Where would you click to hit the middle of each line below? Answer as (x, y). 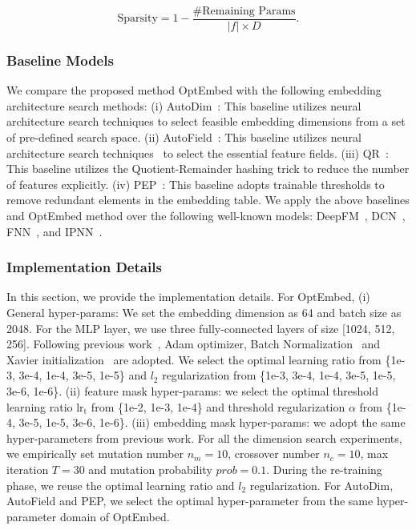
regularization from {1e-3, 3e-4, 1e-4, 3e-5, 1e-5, (279, 375)
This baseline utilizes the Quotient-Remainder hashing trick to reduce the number (208, 169)
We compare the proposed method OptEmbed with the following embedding (194, 90)
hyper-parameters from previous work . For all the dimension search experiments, (204, 438)
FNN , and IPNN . (55, 231)
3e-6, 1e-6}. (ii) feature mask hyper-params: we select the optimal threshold (192, 391)
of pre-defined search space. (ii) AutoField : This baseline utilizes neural (184, 137)
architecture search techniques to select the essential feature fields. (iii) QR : (198, 153)
